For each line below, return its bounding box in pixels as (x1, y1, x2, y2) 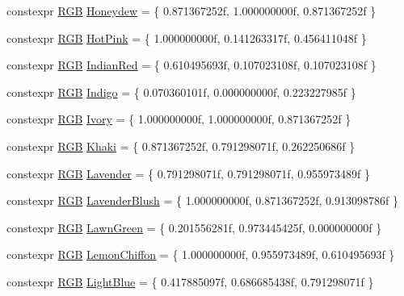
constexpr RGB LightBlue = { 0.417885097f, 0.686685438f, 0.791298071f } (6, 273, 374, 290)
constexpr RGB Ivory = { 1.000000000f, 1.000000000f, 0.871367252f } (6, 110, 351, 127)
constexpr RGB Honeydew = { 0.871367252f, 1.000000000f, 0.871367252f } (6, 2, 377, 19)
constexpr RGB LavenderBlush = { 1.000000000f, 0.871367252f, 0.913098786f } (6, 192, 398, 209)
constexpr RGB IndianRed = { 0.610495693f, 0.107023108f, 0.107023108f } (6, 56, 377, 73)
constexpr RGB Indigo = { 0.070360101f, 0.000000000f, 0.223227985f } (6, 83, 356, 100)
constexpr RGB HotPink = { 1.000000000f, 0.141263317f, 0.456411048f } (6, 29, 367, 46)
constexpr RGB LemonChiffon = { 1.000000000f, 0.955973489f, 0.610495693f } (6, 246, 395, 263)
